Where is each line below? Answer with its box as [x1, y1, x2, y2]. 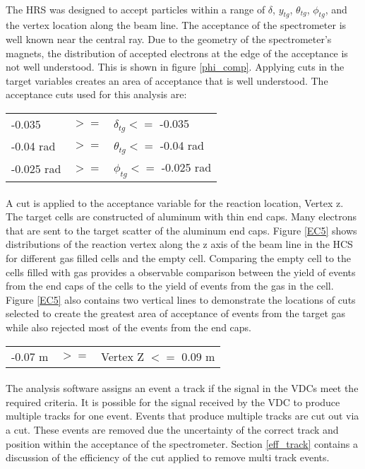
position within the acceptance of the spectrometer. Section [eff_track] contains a [6, 436, 358, 451]
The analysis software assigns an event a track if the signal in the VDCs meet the [6, 381, 359, 396]
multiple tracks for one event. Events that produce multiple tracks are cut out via [6, 408, 359, 423]
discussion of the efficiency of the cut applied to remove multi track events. [6, 450, 330, 465]
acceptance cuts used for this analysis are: [6, 87, 187, 102]
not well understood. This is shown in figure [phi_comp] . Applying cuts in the [6, 59, 345, 74]
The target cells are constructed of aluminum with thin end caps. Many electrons [6, 209, 357, 224]
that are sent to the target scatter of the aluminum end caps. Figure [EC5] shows [6, 222, 357, 237]
